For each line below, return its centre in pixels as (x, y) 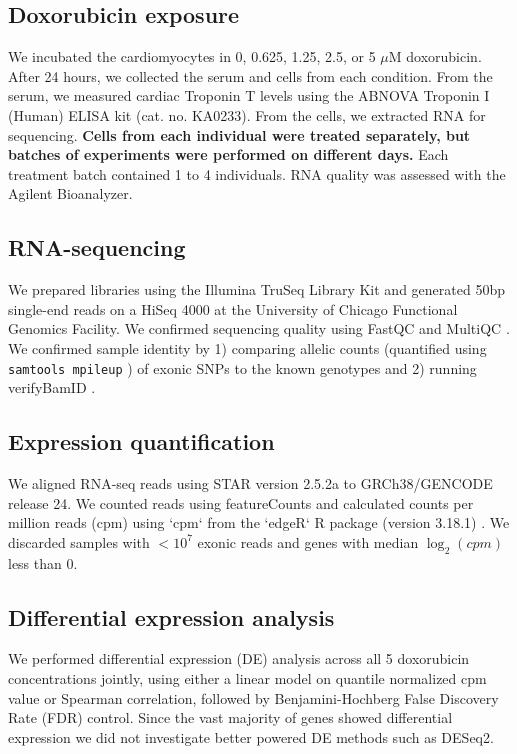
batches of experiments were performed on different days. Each (228, 154)
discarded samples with (79, 541)
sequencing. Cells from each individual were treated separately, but (239, 134)
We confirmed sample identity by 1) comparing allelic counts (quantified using (247, 347)
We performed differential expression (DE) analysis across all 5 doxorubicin (239, 658)
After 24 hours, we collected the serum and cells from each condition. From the (250, 75)
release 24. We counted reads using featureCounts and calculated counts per (241, 502)
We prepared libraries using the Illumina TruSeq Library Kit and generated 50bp (256, 289)
